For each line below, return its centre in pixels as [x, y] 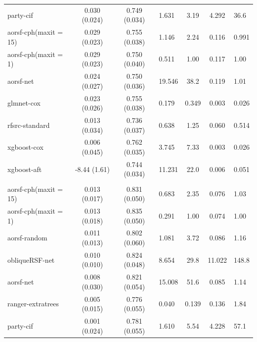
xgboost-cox [25, 147]
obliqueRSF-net [31, 259]
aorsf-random [27, 238]
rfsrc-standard [29, 125]
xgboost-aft [25, 169]
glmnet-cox [24, 103]
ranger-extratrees [33, 304]
